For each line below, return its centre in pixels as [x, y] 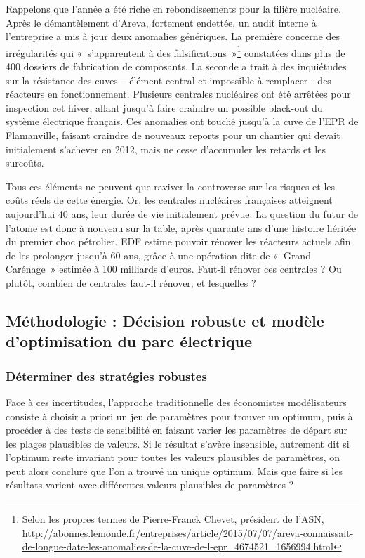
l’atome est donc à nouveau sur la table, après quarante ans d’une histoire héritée [181, 227]
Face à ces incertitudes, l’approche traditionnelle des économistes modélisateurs [176, 402]
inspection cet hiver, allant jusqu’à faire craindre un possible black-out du [164, 107]
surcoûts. [25, 163]
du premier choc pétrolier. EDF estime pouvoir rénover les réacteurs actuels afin [178, 241]
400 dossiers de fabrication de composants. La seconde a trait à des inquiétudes [176, 66]
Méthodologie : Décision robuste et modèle [165, 320]
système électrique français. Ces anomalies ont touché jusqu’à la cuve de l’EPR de [182, 121]
